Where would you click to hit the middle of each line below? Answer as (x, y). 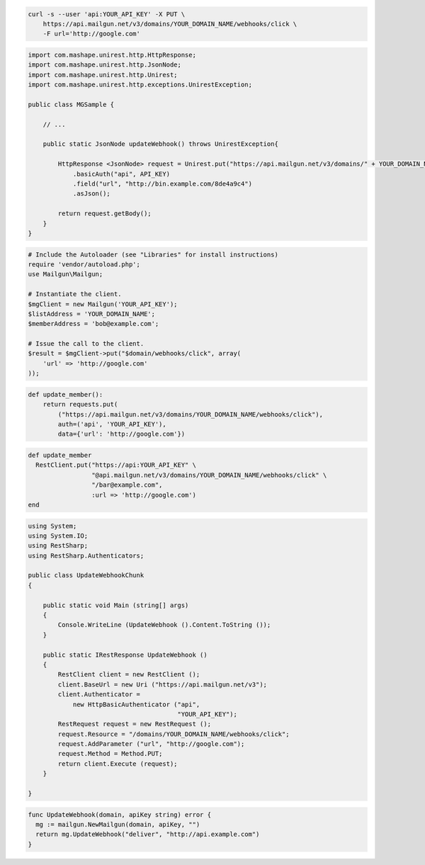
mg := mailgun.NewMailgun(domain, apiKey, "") (118, 825)
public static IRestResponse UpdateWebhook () (125, 655)
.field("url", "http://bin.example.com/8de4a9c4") (163, 184)
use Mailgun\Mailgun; (66, 274)
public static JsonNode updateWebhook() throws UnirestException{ (161, 144)
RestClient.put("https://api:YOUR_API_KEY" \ (116, 465)
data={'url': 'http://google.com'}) (121, 434)
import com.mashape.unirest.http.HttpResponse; (112, 55)
